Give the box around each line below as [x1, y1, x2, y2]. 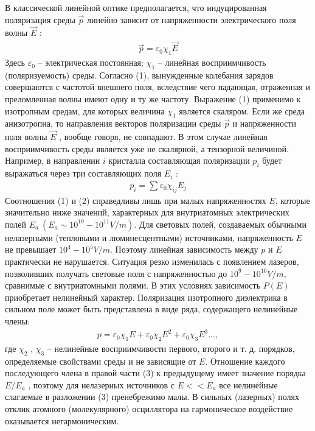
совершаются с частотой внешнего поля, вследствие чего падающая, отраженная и [5, 80, 310, 93]
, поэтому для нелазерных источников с [28, 378, 175, 391]
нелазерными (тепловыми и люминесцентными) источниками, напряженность [5, 231, 293, 244]
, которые [275, 194, 310, 206]
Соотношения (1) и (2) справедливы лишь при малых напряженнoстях [5, 194, 266, 206]
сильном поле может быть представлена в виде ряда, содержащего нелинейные [5, 303, 298, 315]
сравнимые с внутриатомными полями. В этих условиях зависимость [5, 279, 261, 292]
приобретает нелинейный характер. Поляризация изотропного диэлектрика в [5, 290, 288, 303]
